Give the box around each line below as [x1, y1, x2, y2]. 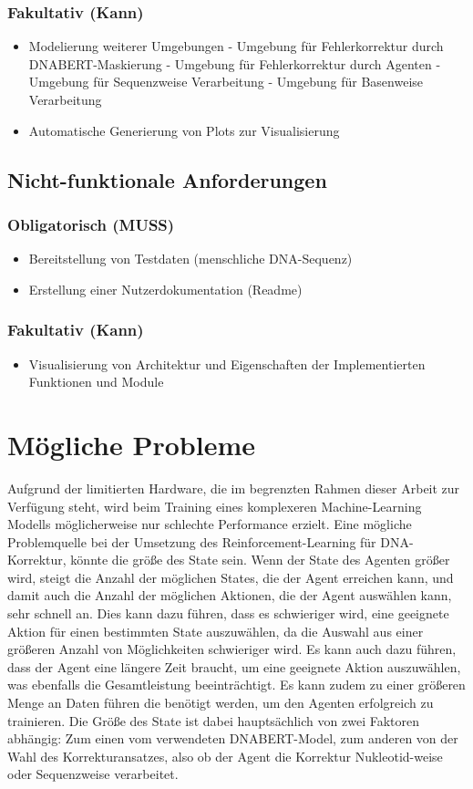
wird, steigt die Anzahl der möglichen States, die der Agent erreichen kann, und [7, 567, 454, 587]
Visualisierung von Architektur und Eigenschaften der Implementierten [28, 354, 426, 373]
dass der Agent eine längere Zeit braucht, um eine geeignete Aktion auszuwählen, [7, 657, 461, 676]
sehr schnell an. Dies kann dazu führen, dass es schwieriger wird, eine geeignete [7, 604, 449, 623]
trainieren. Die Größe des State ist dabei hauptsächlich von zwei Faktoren [7, 711, 419, 730]
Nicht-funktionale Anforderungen [7, 165, 327, 193]
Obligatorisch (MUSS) [7, 213, 175, 235]
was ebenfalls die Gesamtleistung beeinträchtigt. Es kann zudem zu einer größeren [7, 675, 466, 694]
